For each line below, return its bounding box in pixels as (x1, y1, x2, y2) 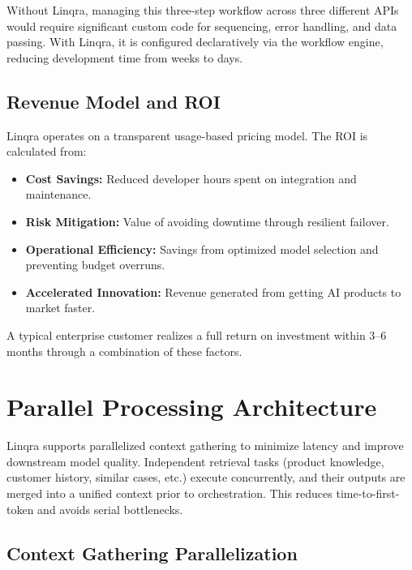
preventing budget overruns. (25, 256, 165, 273)
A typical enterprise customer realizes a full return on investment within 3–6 (6, 326, 387, 343)
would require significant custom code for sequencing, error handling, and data (6, 17, 397, 34)
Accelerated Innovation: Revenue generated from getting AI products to (25, 283, 401, 300)
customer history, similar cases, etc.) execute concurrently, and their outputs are (6, 469, 406, 486)
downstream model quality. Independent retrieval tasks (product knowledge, (6, 452, 384, 469)
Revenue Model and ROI (6, 88, 221, 114)
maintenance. (25, 186, 92, 203)
